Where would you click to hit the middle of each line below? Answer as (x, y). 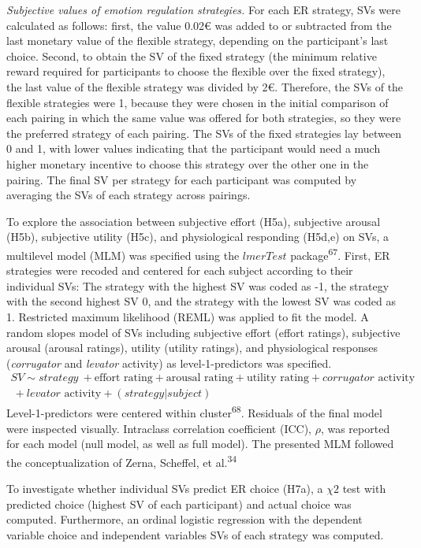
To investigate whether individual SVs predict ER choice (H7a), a (165, 489)
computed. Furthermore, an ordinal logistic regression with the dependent (184, 519)
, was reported (355, 428)
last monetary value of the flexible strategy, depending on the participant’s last (197, 41)
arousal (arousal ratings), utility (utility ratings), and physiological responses (192, 348)
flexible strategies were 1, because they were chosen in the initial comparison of (197, 102)
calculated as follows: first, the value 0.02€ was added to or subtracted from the (199, 25)
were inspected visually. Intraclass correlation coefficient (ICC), (159, 428)
